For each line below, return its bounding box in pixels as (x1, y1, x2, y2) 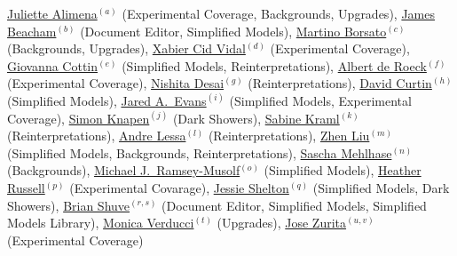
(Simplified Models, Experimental (229, 91, 412, 109)
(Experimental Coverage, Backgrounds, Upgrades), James (122, 4, 435, 22)
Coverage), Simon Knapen (7, 108, 150, 127)
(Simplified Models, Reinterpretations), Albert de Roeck (122, 56, 427, 75)
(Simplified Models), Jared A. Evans (7, 91, 207, 109)
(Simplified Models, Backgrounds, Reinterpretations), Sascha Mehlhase (7, 143, 392, 162)
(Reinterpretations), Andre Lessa (7, 126, 186, 145)
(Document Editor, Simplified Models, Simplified (162, 196, 427, 214)
